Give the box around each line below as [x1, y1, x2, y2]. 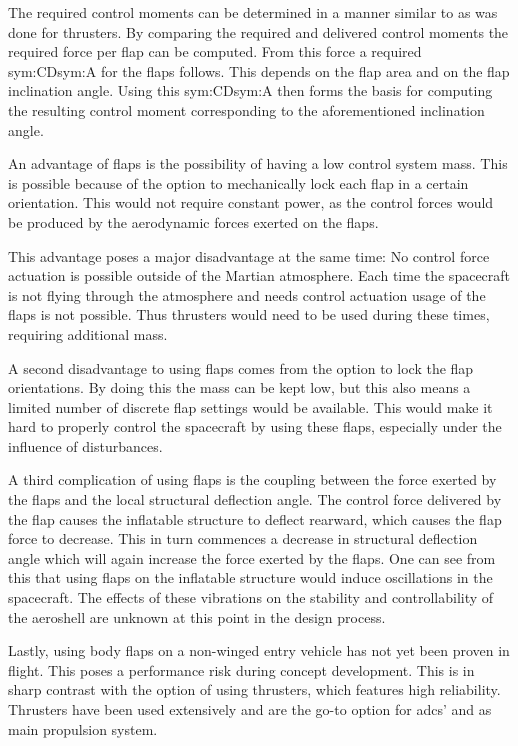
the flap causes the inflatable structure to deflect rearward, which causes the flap [8, 508, 502, 529]
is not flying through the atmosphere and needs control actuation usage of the [8, 284, 486, 305]
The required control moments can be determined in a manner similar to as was [8, 2, 498, 22]
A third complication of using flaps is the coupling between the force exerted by [8, 469, 497, 490]
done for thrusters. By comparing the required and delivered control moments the [8, 21, 509, 42]
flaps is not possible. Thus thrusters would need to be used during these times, [8, 304, 490, 325]
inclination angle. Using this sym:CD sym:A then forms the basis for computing [8, 80, 493, 101]
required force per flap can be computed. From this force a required [8, 41, 422, 62]
